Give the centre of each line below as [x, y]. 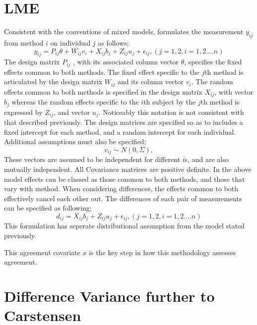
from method [24, 42]
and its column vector [150, 81]
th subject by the [170, 102]
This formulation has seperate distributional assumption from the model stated [124, 226]
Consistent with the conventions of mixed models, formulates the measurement [124, 31]
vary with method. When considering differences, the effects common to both [121, 189]
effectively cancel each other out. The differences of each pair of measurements [123, 198]
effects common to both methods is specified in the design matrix [103, 91]
